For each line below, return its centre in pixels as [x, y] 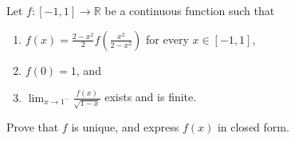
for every [167, 39]
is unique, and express [125, 127]
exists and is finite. [151, 97]
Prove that [33, 127]
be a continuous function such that [190, 10]
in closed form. [253, 127]
